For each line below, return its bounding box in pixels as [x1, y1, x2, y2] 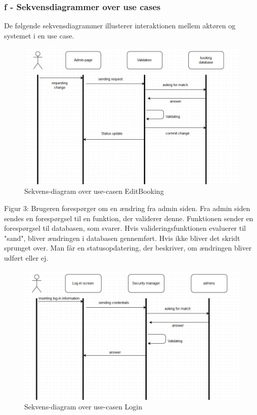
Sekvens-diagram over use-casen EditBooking [24, 186, 164, 196]
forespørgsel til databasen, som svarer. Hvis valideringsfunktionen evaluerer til [4, 223, 246, 233]
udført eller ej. [4, 252, 49, 263]
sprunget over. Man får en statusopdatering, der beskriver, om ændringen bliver [4, 242, 252, 253]
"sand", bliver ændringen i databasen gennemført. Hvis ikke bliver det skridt [4, 232, 240, 243]
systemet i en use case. [4, 30, 74, 40]
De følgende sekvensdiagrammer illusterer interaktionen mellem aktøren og [4, 20, 236, 31]
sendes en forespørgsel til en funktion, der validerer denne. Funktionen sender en [4, 213, 253, 223]
